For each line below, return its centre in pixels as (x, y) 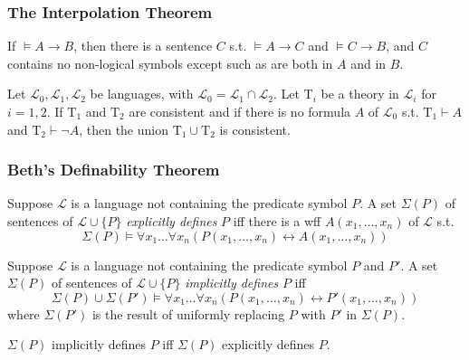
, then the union (124, 129)
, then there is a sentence (143, 46)
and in (368, 63)
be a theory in (360, 94)
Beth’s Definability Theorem (114, 170)
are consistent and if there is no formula (240, 111)
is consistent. (255, 129)
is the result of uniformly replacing (188, 313)
